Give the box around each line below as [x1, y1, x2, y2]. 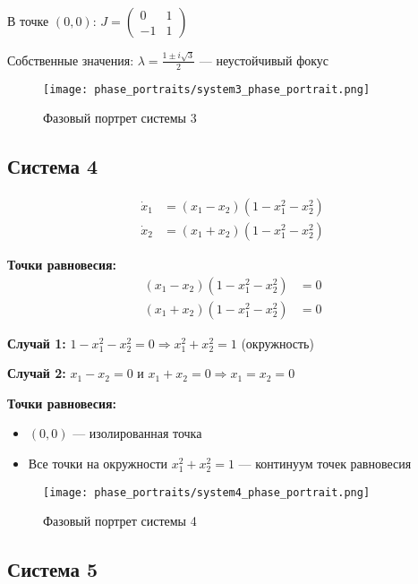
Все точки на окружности [28, 454, 168, 473]
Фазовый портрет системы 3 [43, 108, 197, 127]
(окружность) [241, 333, 314, 352]
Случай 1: [7, 333, 66, 352]
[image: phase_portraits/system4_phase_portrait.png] [43, 485, 371, 499]
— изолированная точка [73, 424, 202, 442]
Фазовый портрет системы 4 [43, 511, 197, 530]
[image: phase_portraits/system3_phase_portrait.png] [43, 82, 371, 96]
